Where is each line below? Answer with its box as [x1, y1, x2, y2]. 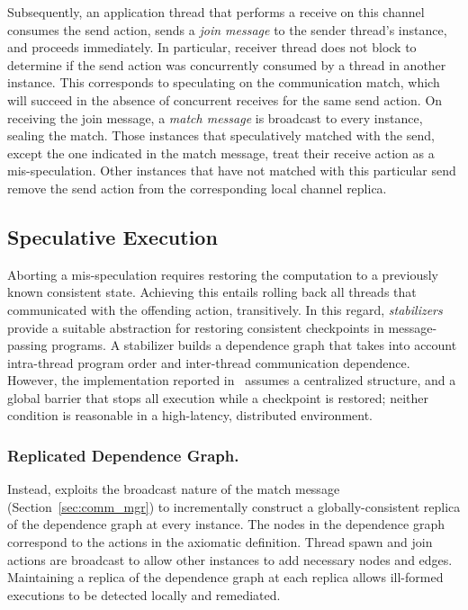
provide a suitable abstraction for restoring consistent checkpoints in [7, 318, 384, 336]
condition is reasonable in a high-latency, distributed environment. [7, 406, 373, 425]
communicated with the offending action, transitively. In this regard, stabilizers [7, 300, 443, 318]
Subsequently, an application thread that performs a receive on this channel [7, 3, 425, 21]
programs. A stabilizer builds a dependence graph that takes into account [51, 336, 457, 354]
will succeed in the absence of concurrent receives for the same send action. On [7, 90, 443, 109]
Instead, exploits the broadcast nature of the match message [7, 480, 340, 498]
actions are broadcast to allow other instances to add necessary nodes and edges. [7, 550, 453, 569]
